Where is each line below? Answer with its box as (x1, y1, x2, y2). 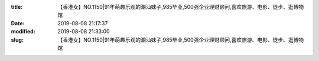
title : (11, 4, 23, 10)
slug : (11, 36, 24, 43)
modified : (11, 28, 35, 35)
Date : (11, 19, 25, 26)
